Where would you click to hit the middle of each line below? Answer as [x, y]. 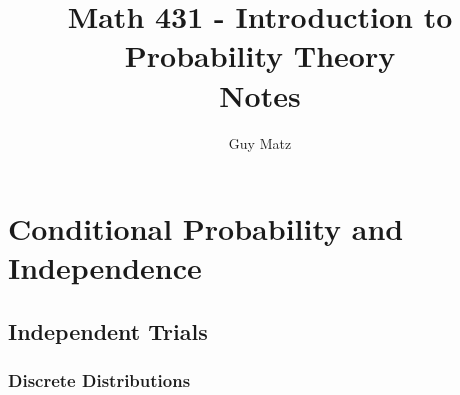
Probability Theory [260, 55]
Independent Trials [108, 330]
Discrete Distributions [99, 380]
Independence [105, 267]
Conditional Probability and [206, 228]
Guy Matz [260, 142]
